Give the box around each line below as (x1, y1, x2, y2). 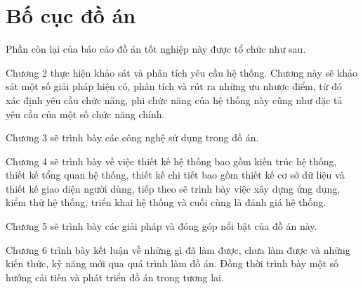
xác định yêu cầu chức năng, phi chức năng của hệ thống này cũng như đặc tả (6, 92, 343, 107)
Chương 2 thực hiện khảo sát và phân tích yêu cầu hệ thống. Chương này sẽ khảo (6, 65, 358, 79)
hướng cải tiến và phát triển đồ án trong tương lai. (6, 269, 224, 284)
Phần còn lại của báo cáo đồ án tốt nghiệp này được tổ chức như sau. (6, 41, 306, 56)
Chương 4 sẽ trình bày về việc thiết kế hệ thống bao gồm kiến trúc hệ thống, (6, 153, 337, 168)
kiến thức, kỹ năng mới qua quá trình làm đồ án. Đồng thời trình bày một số (6, 256, 339, 271)
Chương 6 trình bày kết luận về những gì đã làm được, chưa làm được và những (6, 242, 350, 257)
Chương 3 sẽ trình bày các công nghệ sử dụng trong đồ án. (6, 130, 259, 145)
